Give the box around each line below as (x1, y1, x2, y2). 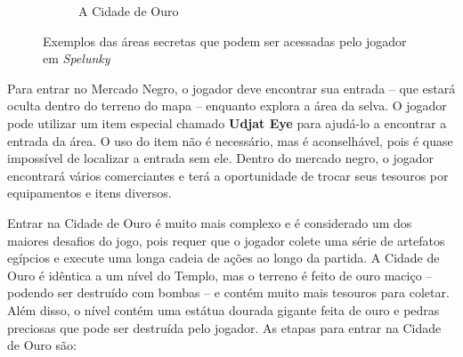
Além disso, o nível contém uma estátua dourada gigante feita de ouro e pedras (7, 300, 440, 319)
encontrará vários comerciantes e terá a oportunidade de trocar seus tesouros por (7, 166, 449, 184)
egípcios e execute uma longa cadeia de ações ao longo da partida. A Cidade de (7, 248, 440, 267)
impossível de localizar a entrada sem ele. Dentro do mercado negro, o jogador (7, 149, 434, 167)
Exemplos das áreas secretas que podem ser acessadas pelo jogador (43, 31, 407, 50)
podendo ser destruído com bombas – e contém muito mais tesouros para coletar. (7, 283, 450, 302)
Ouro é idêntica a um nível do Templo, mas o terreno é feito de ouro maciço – (7, 265, 433, 284)
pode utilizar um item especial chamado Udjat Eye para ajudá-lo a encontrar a (7, 113, 447, 132)
